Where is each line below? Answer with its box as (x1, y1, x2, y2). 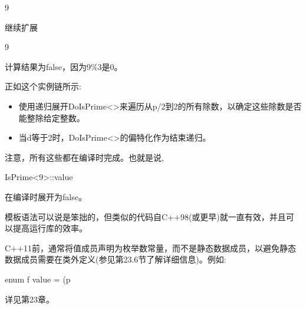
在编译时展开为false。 (5, 190, 87, 202)
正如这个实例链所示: (5, 80, 81, 92)
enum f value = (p (5, 273, 71, 285)
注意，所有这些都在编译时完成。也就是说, (5, 151, 164, 163)
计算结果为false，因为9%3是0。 (5, 60, 123, 72)
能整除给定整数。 (18, 111, 85, 124)
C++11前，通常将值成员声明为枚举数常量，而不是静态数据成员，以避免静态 (5, 241, 296, 254)
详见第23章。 (5, 293, 54, 305)
